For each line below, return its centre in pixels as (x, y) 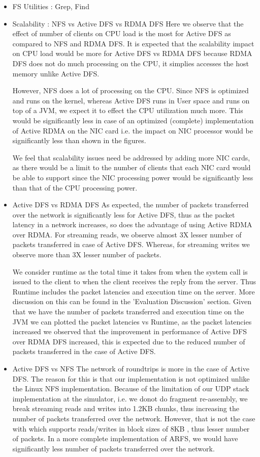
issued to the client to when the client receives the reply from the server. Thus (134, 281)
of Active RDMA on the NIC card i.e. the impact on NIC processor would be (133, 130)
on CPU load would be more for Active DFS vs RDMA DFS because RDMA (132, 53)
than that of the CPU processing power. (75, 187)
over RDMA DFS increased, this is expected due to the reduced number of (129, 341)
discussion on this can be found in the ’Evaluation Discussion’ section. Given (132, 301)
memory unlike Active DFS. (56, 73)
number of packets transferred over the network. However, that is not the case (134, 418)
